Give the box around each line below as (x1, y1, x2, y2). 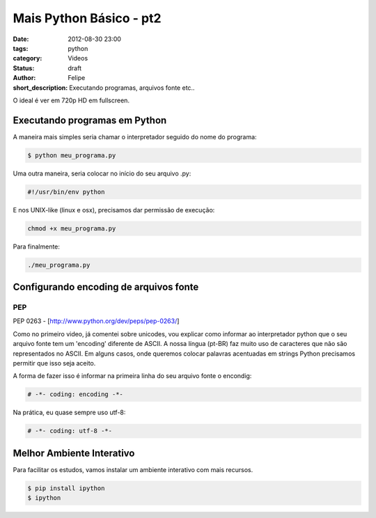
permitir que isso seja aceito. (13, 359, 96, 367)
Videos (68, 54, 88, 63)
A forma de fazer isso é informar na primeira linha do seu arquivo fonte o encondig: (13, 372, 252, 380)
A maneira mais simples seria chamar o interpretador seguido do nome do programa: (13, 132, 257, 141)
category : (13, 54, 42, 63)
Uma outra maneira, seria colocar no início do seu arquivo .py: (13, 169, 191, 178)
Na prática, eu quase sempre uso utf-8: (13, 408, 126, 417)
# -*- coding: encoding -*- (27, 391, 123, 398)
